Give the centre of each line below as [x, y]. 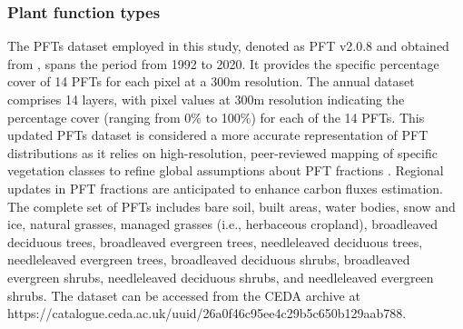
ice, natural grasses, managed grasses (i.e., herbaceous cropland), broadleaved [223, 224]
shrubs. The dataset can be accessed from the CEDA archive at [184, 295]
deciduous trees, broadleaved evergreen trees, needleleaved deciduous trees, [215, 241]
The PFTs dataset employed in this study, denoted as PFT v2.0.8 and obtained [228, 46]
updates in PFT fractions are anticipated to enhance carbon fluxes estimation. [225, 188]
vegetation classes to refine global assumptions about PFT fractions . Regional [226, 170]
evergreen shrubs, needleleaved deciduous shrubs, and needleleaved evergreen [221, 277]
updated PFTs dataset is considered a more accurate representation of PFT [218, 135]
